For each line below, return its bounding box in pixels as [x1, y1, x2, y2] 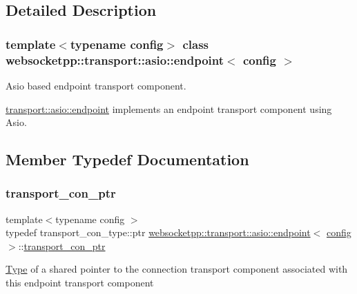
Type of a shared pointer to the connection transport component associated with [6, 262, 348, 276]
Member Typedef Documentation [6, 149, 249, 170]
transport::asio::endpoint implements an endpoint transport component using [6, 101, 332, 116]
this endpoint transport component [6, 275, 154, 290]
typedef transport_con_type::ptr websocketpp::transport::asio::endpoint [6, 225, 311, 240]
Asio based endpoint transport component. [6, 78, 186, 92]
